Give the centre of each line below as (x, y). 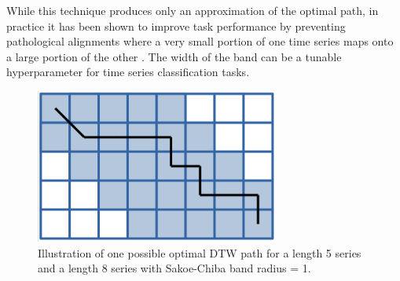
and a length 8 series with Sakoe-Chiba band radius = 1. (174, 268)
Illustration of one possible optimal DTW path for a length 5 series (200, 252)
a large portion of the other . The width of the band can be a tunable (174, 56)
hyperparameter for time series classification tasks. (128, 72)
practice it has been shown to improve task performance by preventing (176, 26)
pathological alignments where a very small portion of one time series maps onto (200, 41)
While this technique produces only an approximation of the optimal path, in (193, 10)
